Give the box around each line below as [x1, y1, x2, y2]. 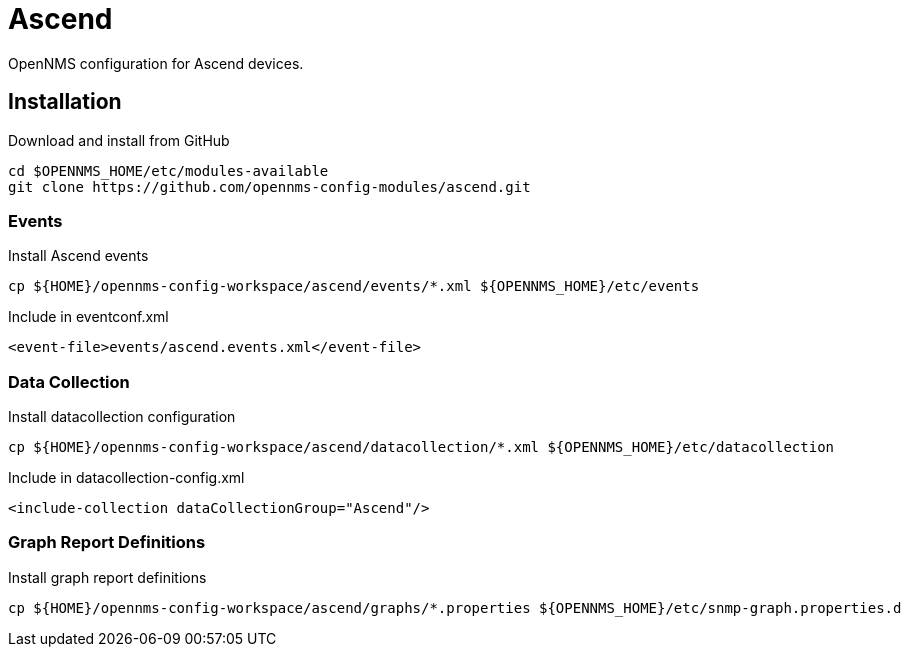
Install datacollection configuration [8, 408, 236, 426]
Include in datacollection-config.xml [8, 469, 245, 487]
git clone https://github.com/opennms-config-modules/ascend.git [8, 178, 531, 195]
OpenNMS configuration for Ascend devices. [8, 54, 304, 72]
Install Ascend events [8, 247, 149, 265]
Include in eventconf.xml [8, 308, 169, 326]
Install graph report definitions [8, 568, 207, 586]
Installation [8, 89, 122, 115]
